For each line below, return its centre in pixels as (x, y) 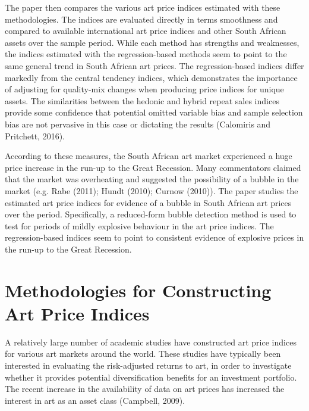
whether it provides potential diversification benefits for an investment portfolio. (151, 377)
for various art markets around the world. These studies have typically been (143, 354)
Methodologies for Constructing (138, 290)
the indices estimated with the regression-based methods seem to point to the (146, 54)
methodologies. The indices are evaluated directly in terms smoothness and (141, 19)
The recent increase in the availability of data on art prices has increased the (145, 389)
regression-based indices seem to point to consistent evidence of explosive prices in (154, 237)
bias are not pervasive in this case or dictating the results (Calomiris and (138, 124)
